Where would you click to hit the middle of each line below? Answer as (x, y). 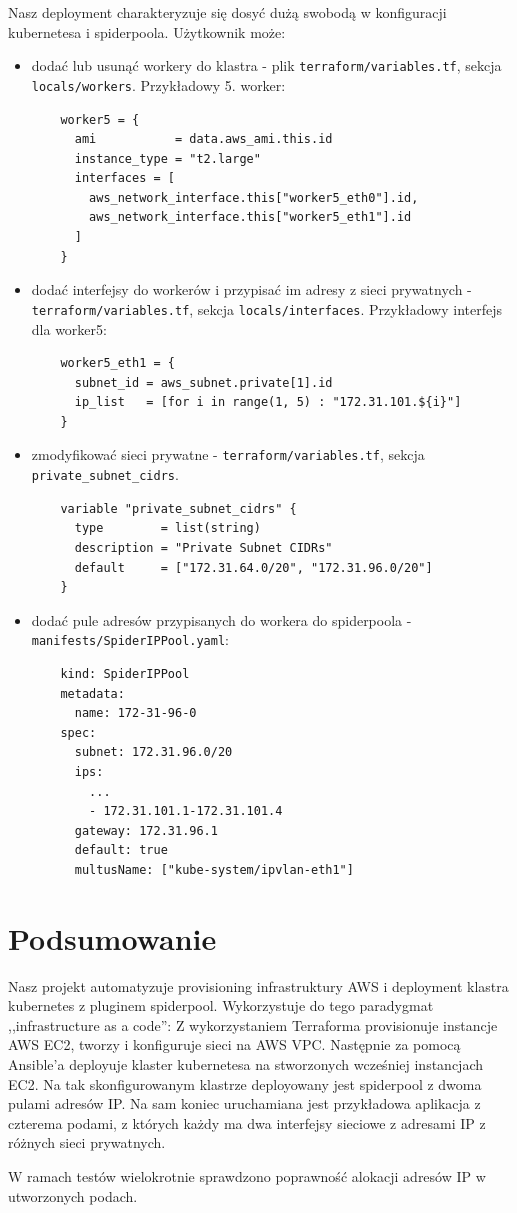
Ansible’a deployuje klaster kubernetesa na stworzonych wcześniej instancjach (246, 1064)
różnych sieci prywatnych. (87, 1142)
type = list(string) (167, 528)
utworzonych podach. (73, 1195)
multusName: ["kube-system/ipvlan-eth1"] (214, 869)
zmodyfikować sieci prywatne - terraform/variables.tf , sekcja (228, 454)
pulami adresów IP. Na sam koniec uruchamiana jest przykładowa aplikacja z (244, 1103)
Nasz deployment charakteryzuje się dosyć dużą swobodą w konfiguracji (227, 12)
